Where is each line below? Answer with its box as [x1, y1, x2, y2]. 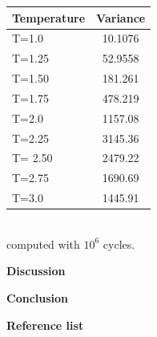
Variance [96, 9, 146, 26]
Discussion [6, 262, 66, 279]
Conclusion [6, 289, 69, 306]
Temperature [12, 9, 86, 26]
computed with [6, 235, 80, 252]
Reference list [6, 316, 84, 333]
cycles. [103, 235, 135, 252]
